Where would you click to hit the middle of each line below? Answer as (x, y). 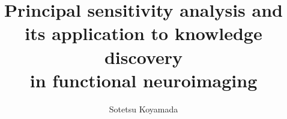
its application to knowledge (143, 33)
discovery (143, 57)
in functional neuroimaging (143, 80)
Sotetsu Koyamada (143, 109)
